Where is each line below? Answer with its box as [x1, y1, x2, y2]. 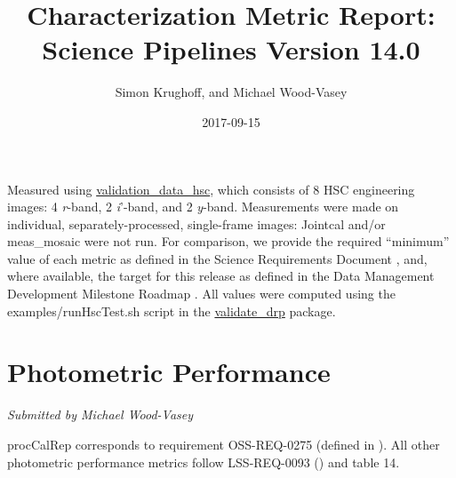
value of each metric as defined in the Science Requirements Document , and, [7, 249, 428, 267]
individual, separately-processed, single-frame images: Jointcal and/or [7, 214, 386, 233]
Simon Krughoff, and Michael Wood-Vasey [115, 83, 348, 101]
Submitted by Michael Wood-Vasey [7, 405, 194, 424]
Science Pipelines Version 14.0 [42, 31, 420, 68]
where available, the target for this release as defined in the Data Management [7, 267, 435, 285]
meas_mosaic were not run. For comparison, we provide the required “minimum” [7, 232, 450, 251]
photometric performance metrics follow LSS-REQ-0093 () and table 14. [7, 452, 400, 471]
